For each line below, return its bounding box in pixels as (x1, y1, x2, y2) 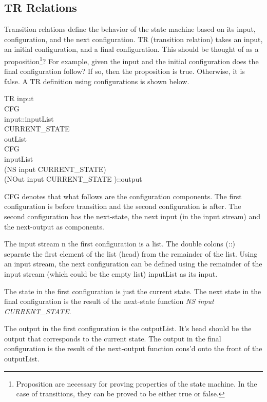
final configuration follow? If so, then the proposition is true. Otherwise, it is (4, 66, 245, 76)
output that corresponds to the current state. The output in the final (4, 333, 221, 343)
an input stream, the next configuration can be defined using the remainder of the (4, 258, 262, 269)
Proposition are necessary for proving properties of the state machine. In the (16, 378, 257, 389)
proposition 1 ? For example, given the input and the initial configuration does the (4, 54, 259, 66)
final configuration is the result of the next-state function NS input (4, 296, 214, 307)
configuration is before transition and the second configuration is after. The (4, 201, 241, 212)
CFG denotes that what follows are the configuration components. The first (4, 190, 242, 201)
